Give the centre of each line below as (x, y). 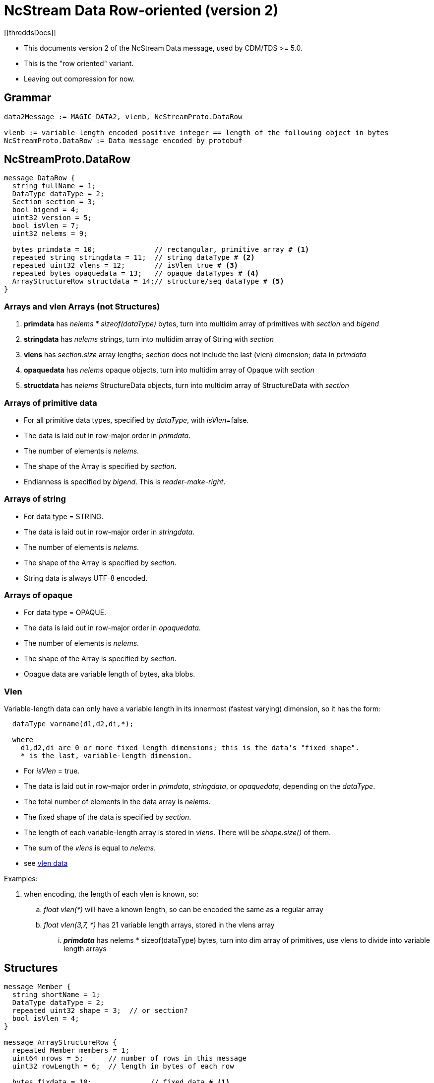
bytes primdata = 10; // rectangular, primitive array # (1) (161, 250)
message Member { (37, 987)
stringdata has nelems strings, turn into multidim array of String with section (149, 339)
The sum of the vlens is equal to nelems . (90, 848)
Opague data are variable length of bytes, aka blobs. (110, 674)
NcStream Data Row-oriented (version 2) (141, 10)
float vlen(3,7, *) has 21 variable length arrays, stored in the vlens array (159, 925)
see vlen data (46, 863)
